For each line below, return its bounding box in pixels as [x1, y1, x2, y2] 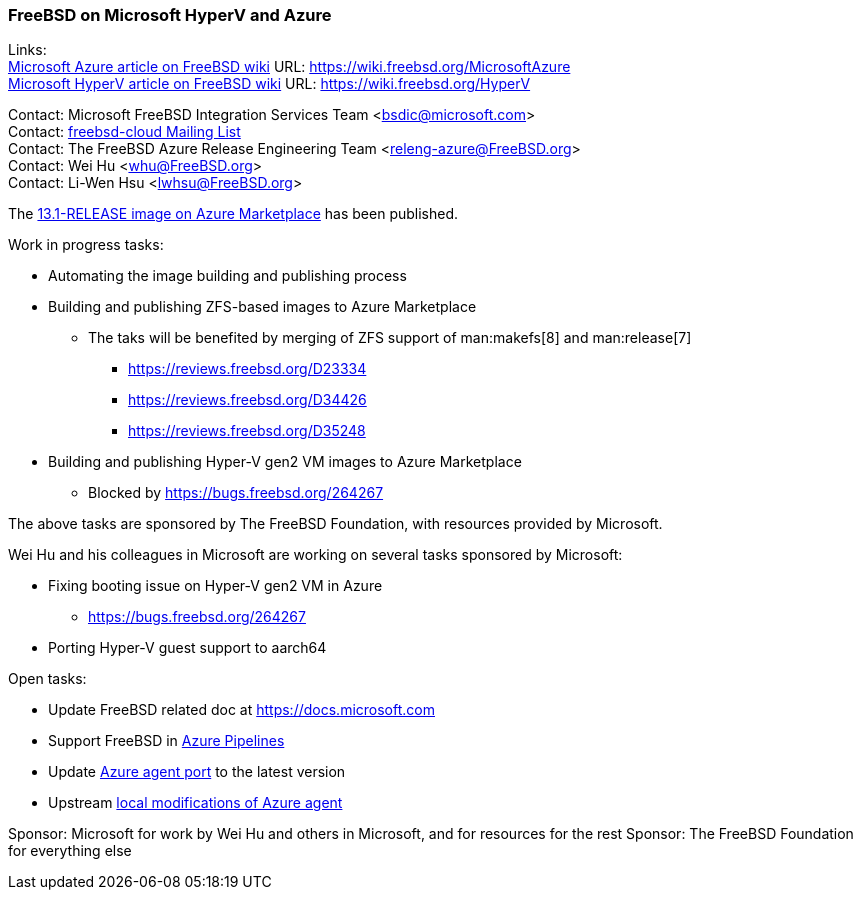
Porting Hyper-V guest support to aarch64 [48, 639, 327, 657]
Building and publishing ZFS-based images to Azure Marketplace [48, 298, 477, 316]
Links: [8, 41, 47, 59]
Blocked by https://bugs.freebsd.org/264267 [88, 484, 384, 502]
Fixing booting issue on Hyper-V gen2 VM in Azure [48, 577, 383, 595]
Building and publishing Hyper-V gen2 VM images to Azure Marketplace [48, 453, 522, 471]
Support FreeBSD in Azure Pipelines [48, 732, 285, 750]
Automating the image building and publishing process [48, 267, 407, 285]
